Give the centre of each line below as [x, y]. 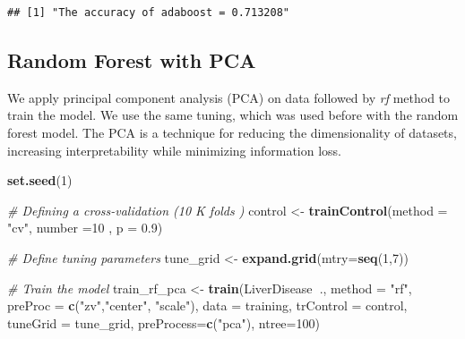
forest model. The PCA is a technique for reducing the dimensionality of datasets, [232, 132]
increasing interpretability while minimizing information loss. [174, 150]
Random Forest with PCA [132, 59]
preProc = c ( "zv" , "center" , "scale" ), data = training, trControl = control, [207, 305]
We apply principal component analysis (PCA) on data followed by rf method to [229, 97]
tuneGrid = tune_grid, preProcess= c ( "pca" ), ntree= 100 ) [164, 322]
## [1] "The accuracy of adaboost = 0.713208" [148, 13]
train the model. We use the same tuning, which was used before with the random [233, 115]
